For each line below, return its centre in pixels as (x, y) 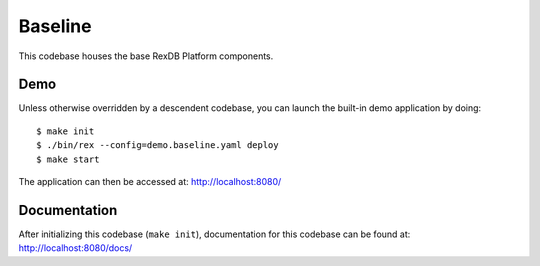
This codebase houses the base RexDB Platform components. (146, 56)
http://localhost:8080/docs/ (75, 248)
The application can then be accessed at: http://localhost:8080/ (150, 182)
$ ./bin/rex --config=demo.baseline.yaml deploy (157, 145)
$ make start (68, 159)
